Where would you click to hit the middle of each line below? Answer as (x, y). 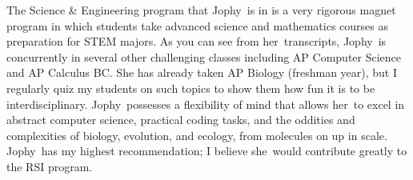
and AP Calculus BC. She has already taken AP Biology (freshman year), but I (202, 72)
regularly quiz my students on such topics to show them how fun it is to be (191, 88)
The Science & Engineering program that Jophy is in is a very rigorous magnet (201, 10)
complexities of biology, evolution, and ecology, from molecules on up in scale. (197, 135)
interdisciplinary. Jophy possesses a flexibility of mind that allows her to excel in (206, 104)
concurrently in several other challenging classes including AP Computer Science (204, 56)
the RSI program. (50, 166)
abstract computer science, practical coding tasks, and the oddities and (181, 120)
